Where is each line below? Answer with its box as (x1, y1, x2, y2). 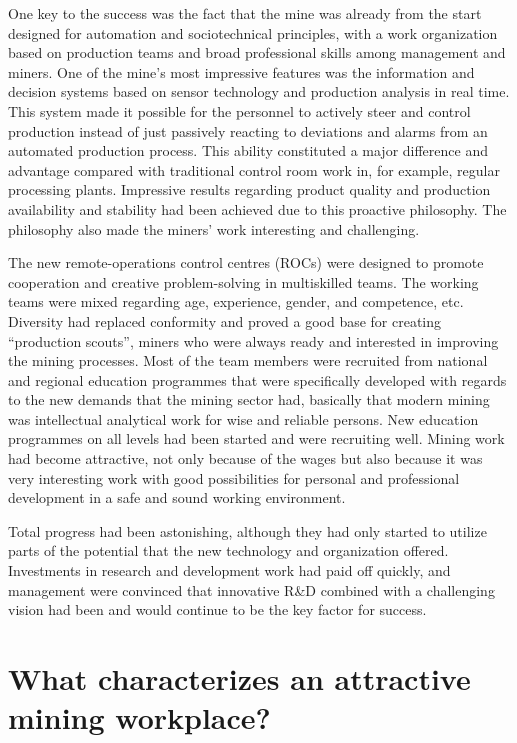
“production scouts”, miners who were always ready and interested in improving (8, 330, 499, 351)
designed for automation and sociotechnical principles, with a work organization (8, 22, 498, 43)
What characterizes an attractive (8, 658, 471, 698)
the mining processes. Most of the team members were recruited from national (8, 350, 488, 371)
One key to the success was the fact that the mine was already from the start (8, 3, 482, 23)
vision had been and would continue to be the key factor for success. (8, 599, 427, 620)
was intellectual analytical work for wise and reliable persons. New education (8, 408, 479, 429)
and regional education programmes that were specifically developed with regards (8, 369, 507, 390)
